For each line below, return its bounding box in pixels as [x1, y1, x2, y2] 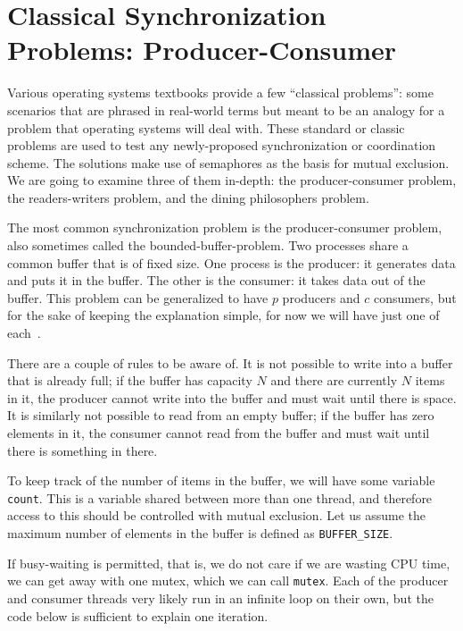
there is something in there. [7, 441, 158, 459]
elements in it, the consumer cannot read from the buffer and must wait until [7, 424, 430, 442]
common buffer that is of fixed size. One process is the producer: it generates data [7, 253, 456, 272]
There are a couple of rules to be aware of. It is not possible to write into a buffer [7, 353, 453, 372]
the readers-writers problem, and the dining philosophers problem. [7, 188, 369, 206]
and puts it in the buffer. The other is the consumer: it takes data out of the [7, 271, 426, 290]
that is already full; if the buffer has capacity [7, 371, 252, 390]
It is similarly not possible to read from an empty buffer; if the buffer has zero [7, 406, 434, 425]
